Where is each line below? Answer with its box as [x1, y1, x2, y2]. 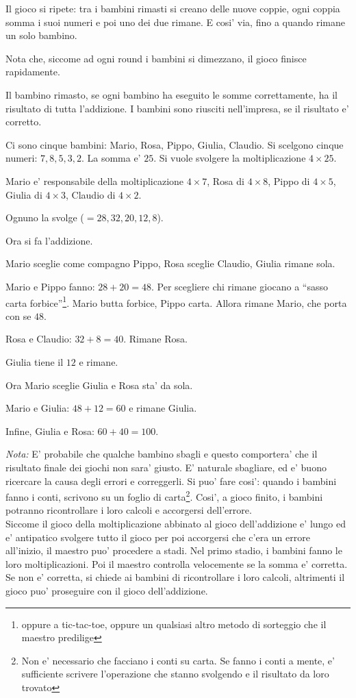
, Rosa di [207, 173, 244, 188]
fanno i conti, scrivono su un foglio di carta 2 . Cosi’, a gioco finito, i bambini [5, 488, 323, 503]
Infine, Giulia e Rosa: [5, 423, 94, 438]
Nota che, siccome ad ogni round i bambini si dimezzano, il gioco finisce [5, 51, 307, 65]
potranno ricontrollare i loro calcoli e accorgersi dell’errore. [5, 503, 252, 517]
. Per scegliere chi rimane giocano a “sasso [151, 279, 329, 293]
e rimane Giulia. [129, 401, 197, 415]
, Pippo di [268, 173, 310, 188]
